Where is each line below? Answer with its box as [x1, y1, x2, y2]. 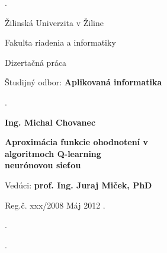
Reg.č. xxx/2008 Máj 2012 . [5, 198, 105, 211]
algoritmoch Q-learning [5, 147, 101, 159]
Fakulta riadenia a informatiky [5, 36, 116, 49]
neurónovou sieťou [5, 159, 81, 171]
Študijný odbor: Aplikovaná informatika [5, 76, 162, 88]
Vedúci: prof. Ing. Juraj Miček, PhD [5, 178, 152, 191]
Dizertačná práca [5, 56, 67, 68]
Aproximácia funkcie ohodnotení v [5, 136, 148, 148]
